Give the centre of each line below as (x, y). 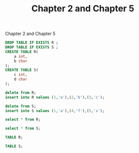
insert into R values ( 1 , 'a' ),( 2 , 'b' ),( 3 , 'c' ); (55, 97)
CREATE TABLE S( (22, 70)
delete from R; (21, 92)
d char (21, 79)
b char (21, 61)
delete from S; (21, 106)
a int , (21, 56)
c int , (21, 75)
